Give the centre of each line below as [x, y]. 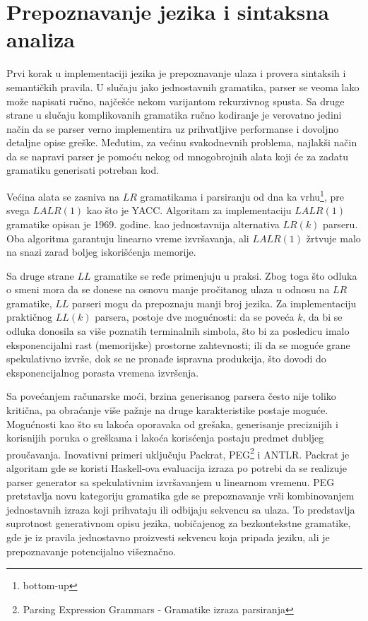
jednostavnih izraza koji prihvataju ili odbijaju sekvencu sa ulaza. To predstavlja [181, 509]
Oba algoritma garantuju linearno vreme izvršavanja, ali [128, 238]
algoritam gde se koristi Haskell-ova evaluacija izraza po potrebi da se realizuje [177, 468]
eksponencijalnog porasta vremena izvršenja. [103, 372]
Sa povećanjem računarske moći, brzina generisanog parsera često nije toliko [171, 396]
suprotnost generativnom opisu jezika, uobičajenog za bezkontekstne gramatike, [179, 523]
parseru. [340, 224]
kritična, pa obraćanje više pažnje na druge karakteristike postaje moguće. [167, 410]
